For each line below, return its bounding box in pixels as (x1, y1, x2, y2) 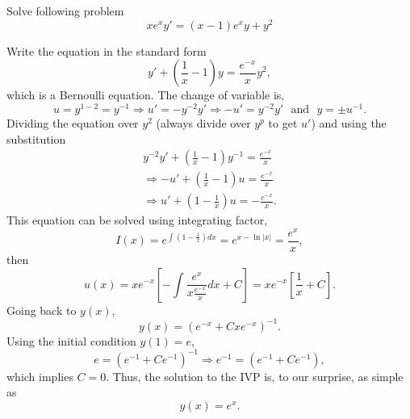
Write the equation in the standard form (6, 42, 207, 59)
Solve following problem (6, 2, 124, 19)
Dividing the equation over (6, 114, 139, 131)
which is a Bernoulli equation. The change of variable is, (6, 86, 285, 103)
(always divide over (156, 114, 251, 131)
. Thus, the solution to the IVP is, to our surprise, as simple (106, 367, 404, 384)
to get (268, 114, 298, 131)
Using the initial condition (6, 332, 136, 349)
